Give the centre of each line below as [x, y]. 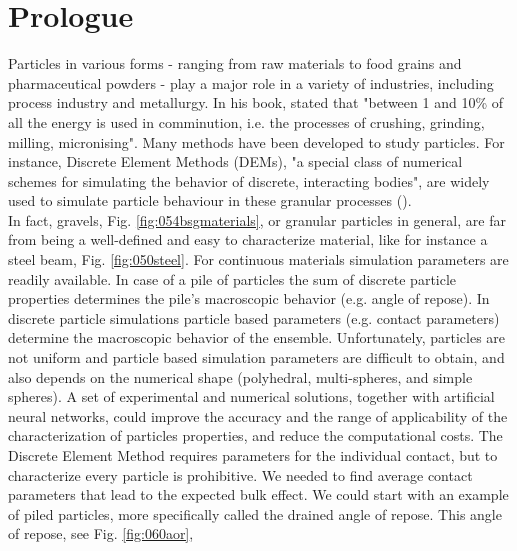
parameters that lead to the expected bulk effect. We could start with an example [258, 494]
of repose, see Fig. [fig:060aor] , [101, 533]
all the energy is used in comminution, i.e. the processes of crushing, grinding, [246, 121]
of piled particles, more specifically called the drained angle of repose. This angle [255, 513]
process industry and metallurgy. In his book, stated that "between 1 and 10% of [255, 102]
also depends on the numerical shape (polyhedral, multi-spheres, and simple [240, 376]
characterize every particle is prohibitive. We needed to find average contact [240, 474]
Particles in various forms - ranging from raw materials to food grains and [235, 63]
